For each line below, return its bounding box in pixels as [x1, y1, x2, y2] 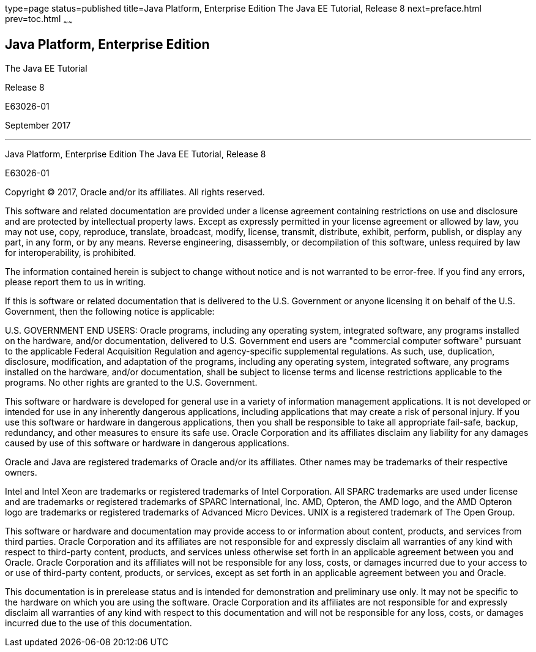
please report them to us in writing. [5, 276, 146, 287]
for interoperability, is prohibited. [5, 247, 136, 258]
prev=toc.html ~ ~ [5, 13, 73, 26]
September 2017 [5, 119, 71, 130]
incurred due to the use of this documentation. [5, 617, 192, 628]
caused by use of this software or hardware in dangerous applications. [5, 437, 289, 448]
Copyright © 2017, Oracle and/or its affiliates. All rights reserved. [5, 186, 265, 197]
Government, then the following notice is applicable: [5, 305, 215, 317]
